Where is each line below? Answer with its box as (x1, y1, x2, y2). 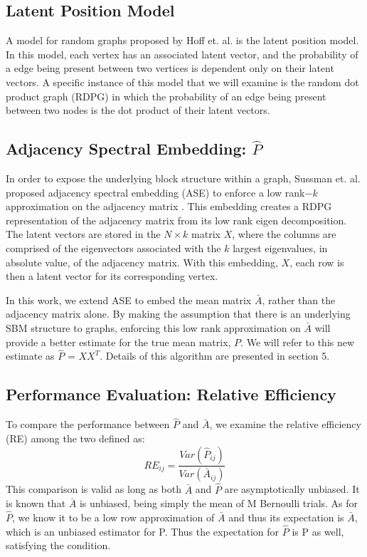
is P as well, (292, 524, 344, 538)
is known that (6, 496, 66, 511)
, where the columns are (232, 227, 336, 241)
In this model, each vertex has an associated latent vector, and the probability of (6, 46, 358, 61)
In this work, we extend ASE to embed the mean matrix (6, 292, 252, 307)
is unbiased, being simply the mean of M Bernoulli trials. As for (79, 496, 358, 511)
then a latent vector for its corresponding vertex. (6, 269, 218, 283)
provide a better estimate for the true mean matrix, (6, 334, 231, 349)
